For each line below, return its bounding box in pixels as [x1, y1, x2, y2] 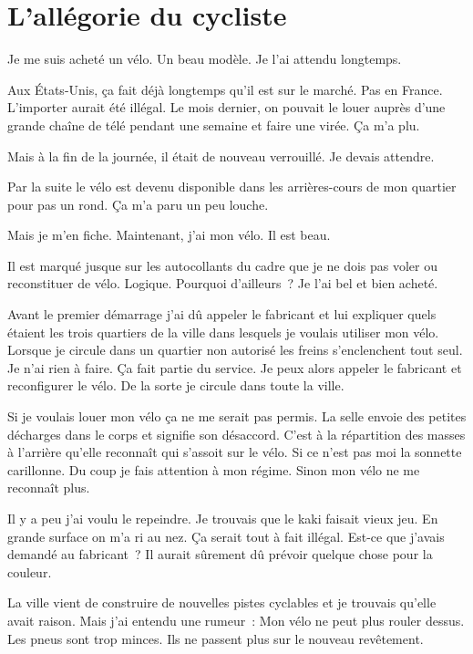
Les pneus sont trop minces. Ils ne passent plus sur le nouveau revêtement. [7, 628, 424, 648]
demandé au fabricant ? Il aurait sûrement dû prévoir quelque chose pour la [7, 545, 433, 564]
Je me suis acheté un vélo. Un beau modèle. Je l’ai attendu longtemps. [7, 49, 402, 68]
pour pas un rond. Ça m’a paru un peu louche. [7, 194, 269, 213]
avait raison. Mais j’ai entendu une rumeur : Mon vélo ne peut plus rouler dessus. [7, 610, 465, 629]
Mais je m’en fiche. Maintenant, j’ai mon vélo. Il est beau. [7, 225, 331, 244]
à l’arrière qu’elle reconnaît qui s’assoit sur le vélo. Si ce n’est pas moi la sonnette [7, 442, 462, 462]
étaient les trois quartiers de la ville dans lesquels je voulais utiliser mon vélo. [7, 322, 439, 341]
